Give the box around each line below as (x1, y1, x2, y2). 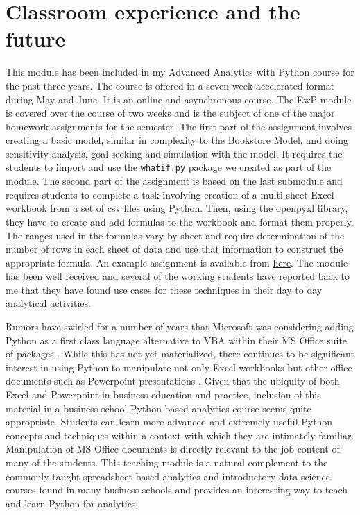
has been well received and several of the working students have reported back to (6, 269, 350, 283)
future (6, 24, 66, 53)
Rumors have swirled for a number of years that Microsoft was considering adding (6, 319, 354, 334)
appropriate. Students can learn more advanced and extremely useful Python (6, 414, 333, 429)
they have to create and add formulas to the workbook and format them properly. (6, 214, 354, 228)
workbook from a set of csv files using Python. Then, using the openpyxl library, (6, 201, 348, 215)
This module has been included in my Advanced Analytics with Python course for (6, 65, 354, 79)
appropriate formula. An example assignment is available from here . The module (6, 255, 348, 269)
